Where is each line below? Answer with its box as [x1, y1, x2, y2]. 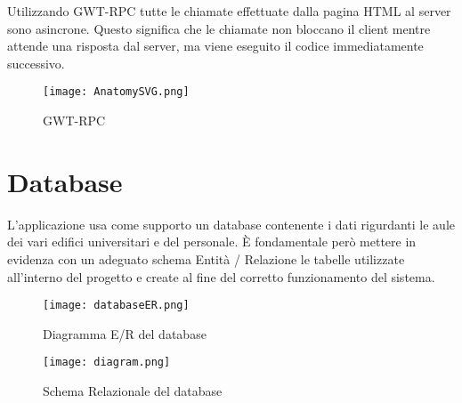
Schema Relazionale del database [43, 382, 223, 400]
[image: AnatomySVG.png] [43, 85, 190, 99]
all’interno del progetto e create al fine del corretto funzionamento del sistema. [7, 267, 435, 286]
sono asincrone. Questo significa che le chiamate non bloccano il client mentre [7, 19, 431, 37]
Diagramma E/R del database [43, 324, 207, 343]
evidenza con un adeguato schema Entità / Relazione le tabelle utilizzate [7, 249, 405, 268]
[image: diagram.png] [43, 356, 171, 369]
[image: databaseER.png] [43, 299, 190, 312]
